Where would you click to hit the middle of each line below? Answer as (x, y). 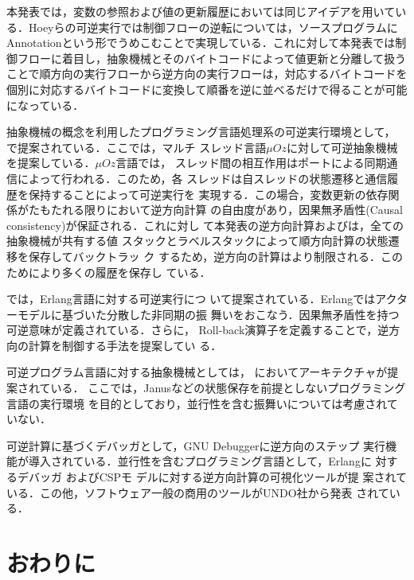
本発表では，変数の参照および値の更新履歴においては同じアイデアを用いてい (207, 11)
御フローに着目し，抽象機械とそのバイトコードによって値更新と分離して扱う (207, 58)
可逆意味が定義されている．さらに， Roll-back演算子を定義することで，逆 (198, 330)
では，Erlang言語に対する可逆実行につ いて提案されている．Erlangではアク (201, 299)
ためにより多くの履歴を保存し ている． (109, 272)
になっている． (45, 105)
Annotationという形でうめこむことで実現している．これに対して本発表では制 (207, 43)
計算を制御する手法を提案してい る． (125, 345)
